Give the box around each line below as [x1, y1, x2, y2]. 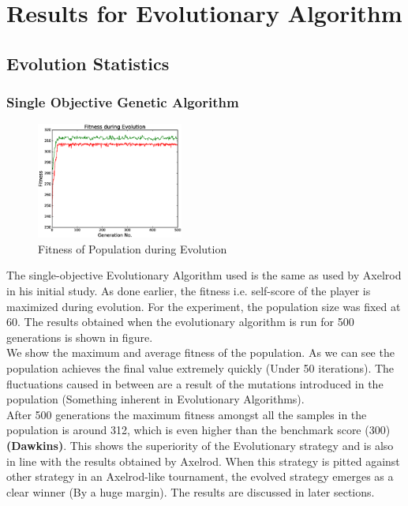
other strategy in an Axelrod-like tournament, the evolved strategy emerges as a [6, 468, 394, 485]
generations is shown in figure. [6, 328, 153, 345]
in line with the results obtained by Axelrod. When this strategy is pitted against [6, 452, 400, 469]
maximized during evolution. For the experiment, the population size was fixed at [6, 298, 401, 314]
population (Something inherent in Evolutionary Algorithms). [6, 391, 305, 407]
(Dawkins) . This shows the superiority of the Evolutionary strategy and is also [6, 437, 394, 453]
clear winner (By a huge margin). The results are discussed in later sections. [6, 483, 375, 500]
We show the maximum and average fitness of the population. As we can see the [6, 344, 395, 361]
